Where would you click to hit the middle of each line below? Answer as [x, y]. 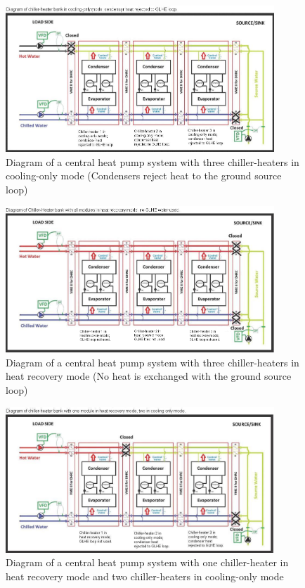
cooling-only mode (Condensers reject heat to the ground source [144, 175]
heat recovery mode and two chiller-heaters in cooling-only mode [145, 576]
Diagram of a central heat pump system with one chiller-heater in [147, 562]
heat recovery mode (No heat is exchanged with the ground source [149, 376]
